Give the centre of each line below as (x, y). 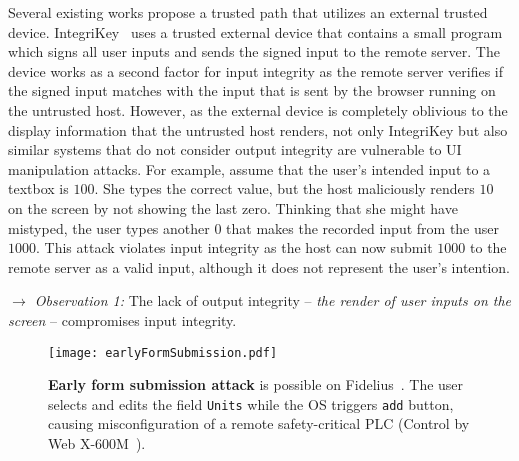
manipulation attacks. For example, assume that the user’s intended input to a (249, 168)
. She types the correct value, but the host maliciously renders (284, 188)
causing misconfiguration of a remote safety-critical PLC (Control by (259, 423)
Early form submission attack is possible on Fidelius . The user (256, 384)
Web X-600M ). (97, 443)
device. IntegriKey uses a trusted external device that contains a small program (255, 31)
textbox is (38, 188)
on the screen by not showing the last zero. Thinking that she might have (233, 207)
